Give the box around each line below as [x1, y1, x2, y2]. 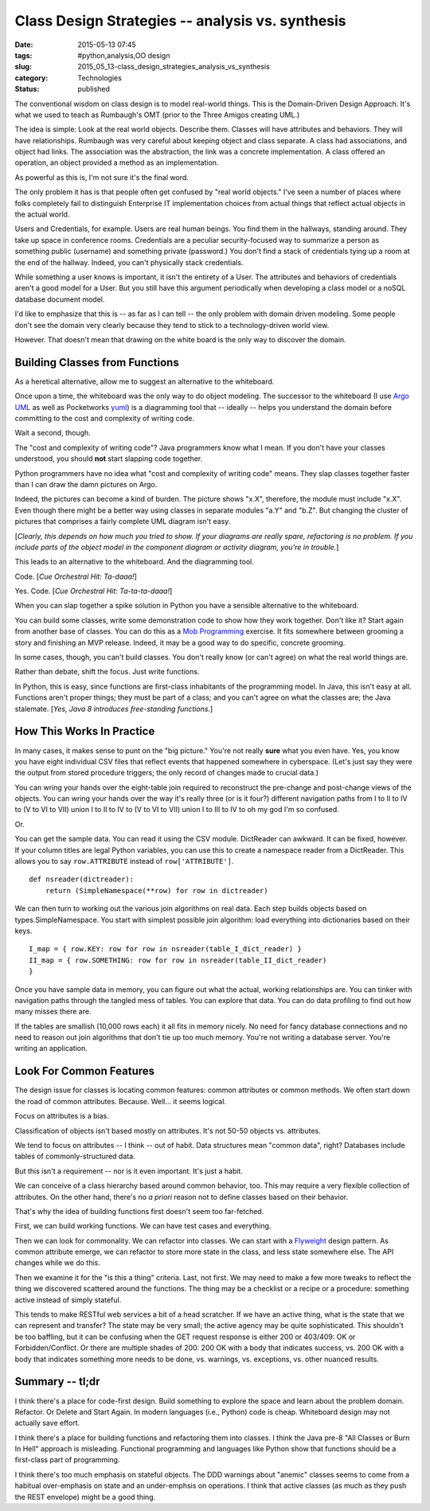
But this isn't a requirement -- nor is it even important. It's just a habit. [14, 1166, 243, 1176]
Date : [14, 40, 33, 49]
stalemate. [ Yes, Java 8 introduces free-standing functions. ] [14, 704, 213, 713]
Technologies [77, 72, 123, 83]
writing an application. [14, 1044, 88, 1053]
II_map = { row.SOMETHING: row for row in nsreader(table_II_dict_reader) [29, 955, 327, 965]
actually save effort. [14, 1418, 80, 1428]
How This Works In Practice [14, 724, 155, 738]
